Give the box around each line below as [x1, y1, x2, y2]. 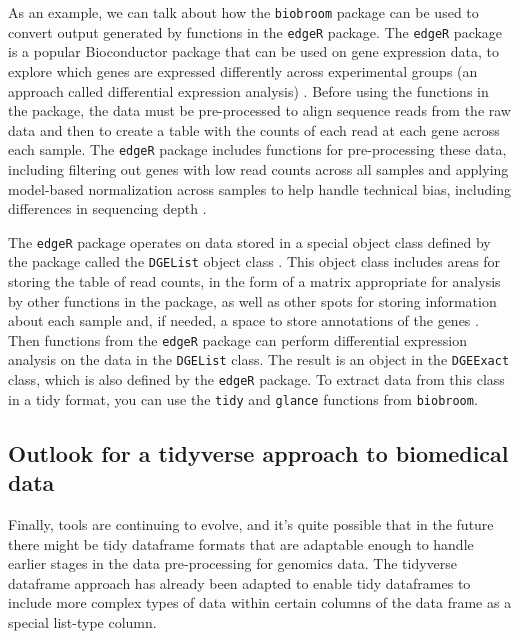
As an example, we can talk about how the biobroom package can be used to [8, 2, 479, 22]
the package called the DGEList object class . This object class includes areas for [8, 251, 501, 272]
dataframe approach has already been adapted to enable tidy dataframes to [8, 572, 471, 593]
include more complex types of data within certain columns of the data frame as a [8, 592, 512, 613]
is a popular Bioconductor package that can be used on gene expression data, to [8, 41, 500, 62]
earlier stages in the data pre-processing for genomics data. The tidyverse [8, 553, 458, 574]
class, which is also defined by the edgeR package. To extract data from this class [8, 369, 505, 390]
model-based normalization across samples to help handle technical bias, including [8, 178, 511, 199]
